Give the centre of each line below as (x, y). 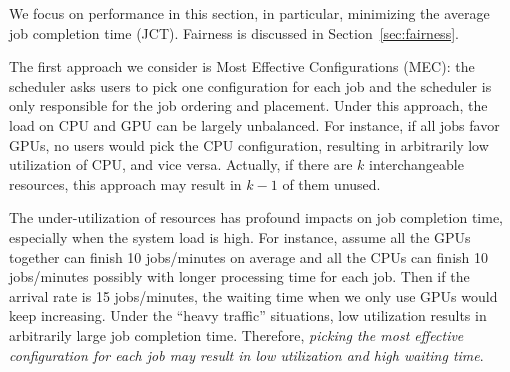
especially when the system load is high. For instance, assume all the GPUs (240, 236)
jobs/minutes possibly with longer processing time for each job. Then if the (239, 276)
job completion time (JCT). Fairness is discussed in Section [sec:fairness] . (234, 32)
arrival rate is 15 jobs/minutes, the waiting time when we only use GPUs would (253, 295)
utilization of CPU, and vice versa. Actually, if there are (181, 164)
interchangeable (416, 164)
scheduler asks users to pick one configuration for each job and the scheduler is (250, 85)
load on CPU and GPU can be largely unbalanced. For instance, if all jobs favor (254, 124)
